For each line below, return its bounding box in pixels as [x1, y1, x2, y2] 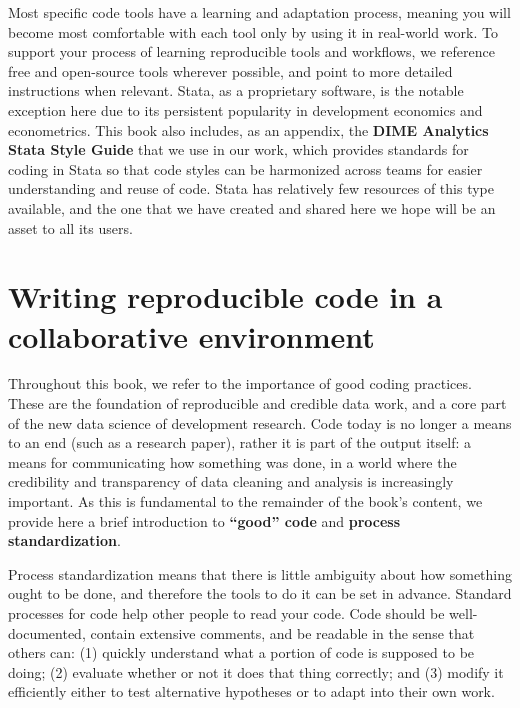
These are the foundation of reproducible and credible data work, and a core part [8, 393, 507, 414]
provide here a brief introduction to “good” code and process [8, 510, 401, 531]
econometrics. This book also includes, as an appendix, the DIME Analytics [8, 119, 489, 140]
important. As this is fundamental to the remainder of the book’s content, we [8, 491, 483, 511]
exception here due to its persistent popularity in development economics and [8, 99, 483, 120]
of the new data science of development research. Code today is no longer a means [8, 412, 512, 433]
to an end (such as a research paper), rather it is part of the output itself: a [8, 432, 472, 453]
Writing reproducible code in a [8, 276, 443, 317]
